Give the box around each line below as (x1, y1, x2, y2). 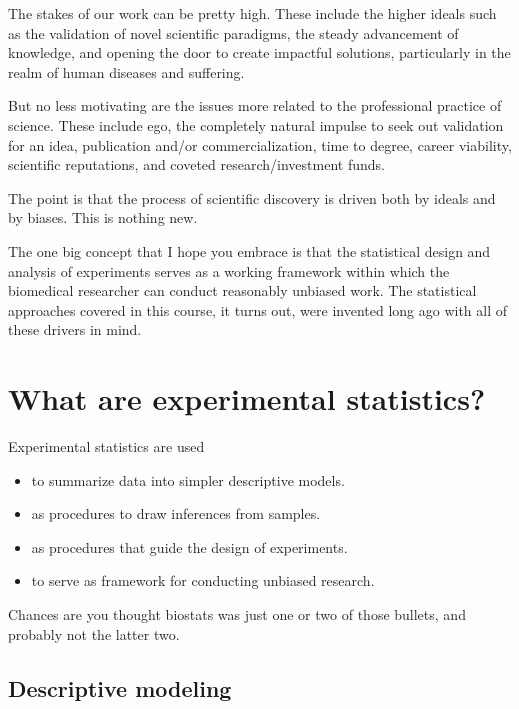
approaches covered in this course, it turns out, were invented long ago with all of (8, 299, 508, 320)
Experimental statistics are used (8, 436, 205, 457)
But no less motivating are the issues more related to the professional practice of (8, 95, 502, 116)
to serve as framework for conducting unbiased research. (31, 570, 375, 591)
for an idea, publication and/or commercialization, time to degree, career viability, (8, 134, 512, 155)
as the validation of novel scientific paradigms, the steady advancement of (8, 22, 459, 43)
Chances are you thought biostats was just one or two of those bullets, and (8, 604, 466, 624)
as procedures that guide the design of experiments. (31, 536, 348, 557)
